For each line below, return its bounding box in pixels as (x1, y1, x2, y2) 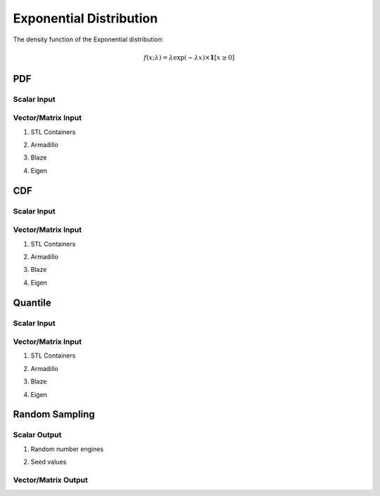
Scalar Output (13, 430, 62, 440)
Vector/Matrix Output (13, 475, 88, 485)
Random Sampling (13, 408, 95, 421)
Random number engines (30, 445, 104, 453)
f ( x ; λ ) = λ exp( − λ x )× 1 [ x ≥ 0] (143, 53, 235, 61)
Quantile (13, 296, 52, 308)
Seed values (30, 457, 67, 466)
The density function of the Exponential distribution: (13, 35, 164, 44)
